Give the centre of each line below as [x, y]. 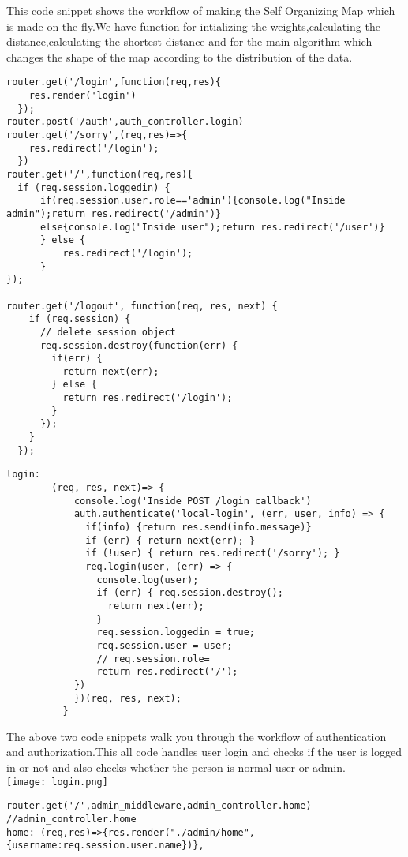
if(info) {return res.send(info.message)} [198, 528]
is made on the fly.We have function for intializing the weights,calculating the [193, 26]
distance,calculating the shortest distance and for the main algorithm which [189, 41]
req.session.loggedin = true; [176, 632]
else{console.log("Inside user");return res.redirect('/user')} [212, 227]
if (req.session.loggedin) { [94, 187]
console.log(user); [148, 580]
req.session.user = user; [165, 645]
